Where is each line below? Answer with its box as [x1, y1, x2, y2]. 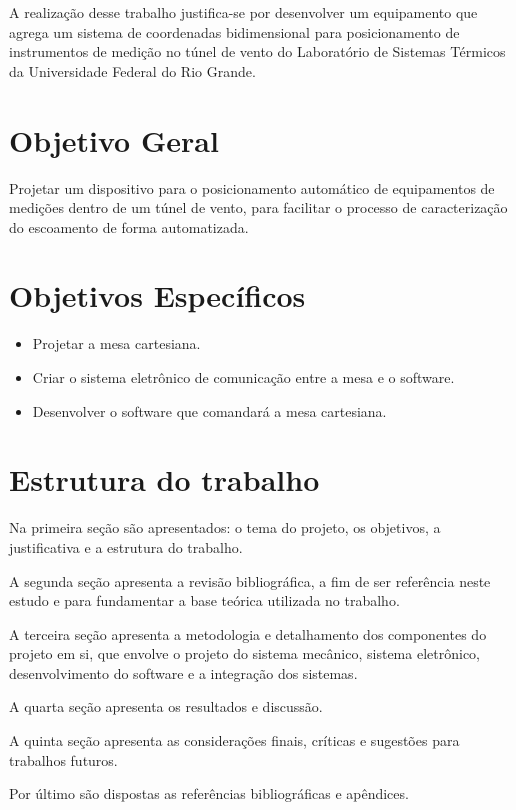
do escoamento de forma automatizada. [9, 216, 249, 237]
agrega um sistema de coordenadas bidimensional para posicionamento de [9, 21, 460, 42]
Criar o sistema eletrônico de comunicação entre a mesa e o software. [32, 367, 455, 387]
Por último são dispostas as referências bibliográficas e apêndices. [9, 783, 409, 804]
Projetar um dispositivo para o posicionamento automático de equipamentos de [9, 177, 495, 198]
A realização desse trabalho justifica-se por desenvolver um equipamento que [9, 2, 478, 22]
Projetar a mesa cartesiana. [32, 333, 201, 354]
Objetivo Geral [9, 119, 219, 160]
